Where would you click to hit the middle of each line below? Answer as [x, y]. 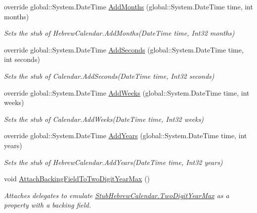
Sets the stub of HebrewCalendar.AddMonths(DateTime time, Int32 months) [119, 33]
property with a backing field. [48, 205]
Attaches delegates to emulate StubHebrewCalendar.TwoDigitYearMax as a [117, 195]
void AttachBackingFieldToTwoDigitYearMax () [77, 179]
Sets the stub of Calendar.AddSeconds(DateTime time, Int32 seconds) [109, 76]
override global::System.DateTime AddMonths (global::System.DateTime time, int [128, 6]
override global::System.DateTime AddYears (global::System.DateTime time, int [126, 135]
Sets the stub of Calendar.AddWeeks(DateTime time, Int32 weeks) [104, 119]
